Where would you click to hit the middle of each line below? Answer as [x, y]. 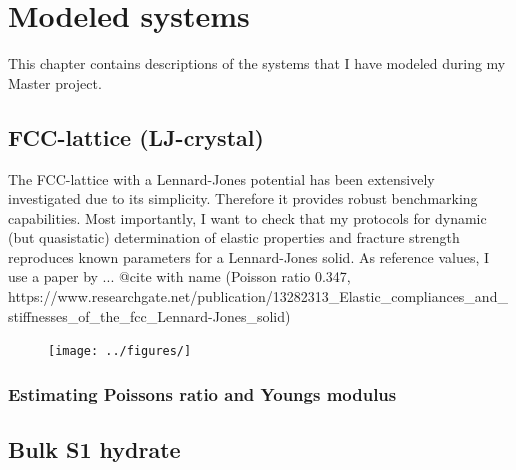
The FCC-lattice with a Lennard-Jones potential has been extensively [221, 178]
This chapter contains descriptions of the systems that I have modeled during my [257, 63]
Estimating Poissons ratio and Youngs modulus [202, 393]
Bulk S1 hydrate [94, 449]
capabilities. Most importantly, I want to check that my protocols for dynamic [247, 217]
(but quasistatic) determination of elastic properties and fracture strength [234, 237]
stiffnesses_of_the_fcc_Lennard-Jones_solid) [149, 315]
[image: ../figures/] [120, 351]
